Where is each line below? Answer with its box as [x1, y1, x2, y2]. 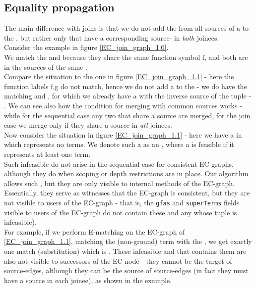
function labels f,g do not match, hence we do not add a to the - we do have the [4, 81, 247, 91]
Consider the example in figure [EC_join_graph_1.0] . [4, 42, 169, 52]
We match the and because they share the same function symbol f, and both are [4, 51, 248, 62]
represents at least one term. [4, 148, 91, 159]
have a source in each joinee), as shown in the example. [4, 275, 172, 285]
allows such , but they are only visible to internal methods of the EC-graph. [4, 178, 235, 188]
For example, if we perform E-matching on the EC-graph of [4, 226, 185, 237]
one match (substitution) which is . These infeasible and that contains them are [4, 245, 247, 256]
